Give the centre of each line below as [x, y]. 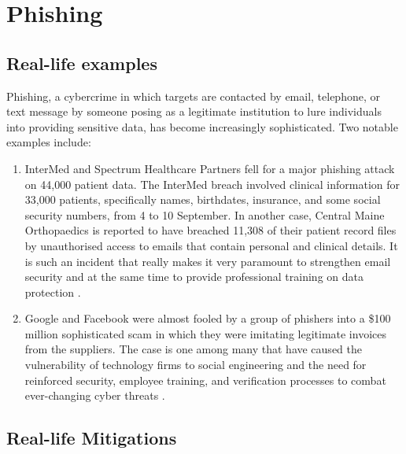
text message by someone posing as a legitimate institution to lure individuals [194, 111]
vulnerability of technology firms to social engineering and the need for [196, 365]
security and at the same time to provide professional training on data [194, 277]
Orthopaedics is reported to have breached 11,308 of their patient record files [210, 230]
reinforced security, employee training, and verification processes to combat [205, 380]
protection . [53, 292]
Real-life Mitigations [92, 438]
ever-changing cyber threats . [95, 395]
